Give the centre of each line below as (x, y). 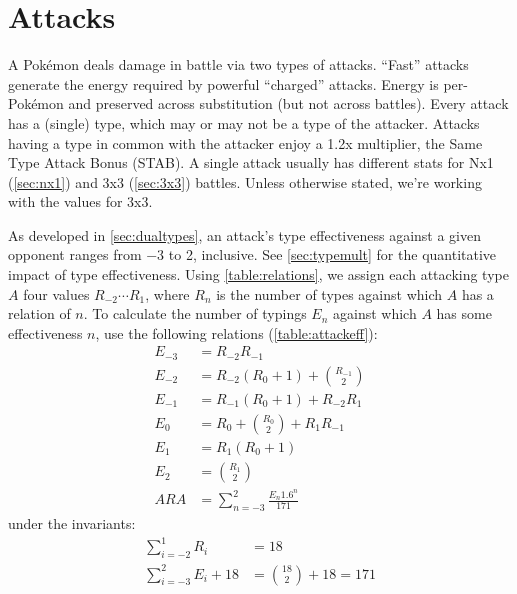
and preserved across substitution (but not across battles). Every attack (288, 103)
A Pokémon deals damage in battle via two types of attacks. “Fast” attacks (238, 64)
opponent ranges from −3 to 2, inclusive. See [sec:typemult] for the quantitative (252, 254)
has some (464, 313)
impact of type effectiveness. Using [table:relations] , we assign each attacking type (258, 274)
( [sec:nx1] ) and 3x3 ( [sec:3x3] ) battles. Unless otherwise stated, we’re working (245, 181)
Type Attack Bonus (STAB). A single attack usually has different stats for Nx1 (251, 162)
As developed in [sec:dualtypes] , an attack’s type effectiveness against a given (245, 234)
